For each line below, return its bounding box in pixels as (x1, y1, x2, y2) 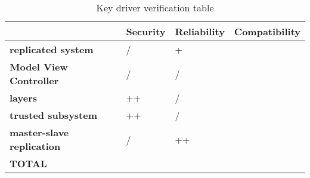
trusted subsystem (10, 108, 98, 122)
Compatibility (234, 24, 300, 38)
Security (126, 24, 166, 38)
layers (10, 91, 38, 105)
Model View (10, 60, 68, 73)
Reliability (175, 24, 225, 38)
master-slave (10, 125, 69, 139)
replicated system (10, 42, 94, 56)
